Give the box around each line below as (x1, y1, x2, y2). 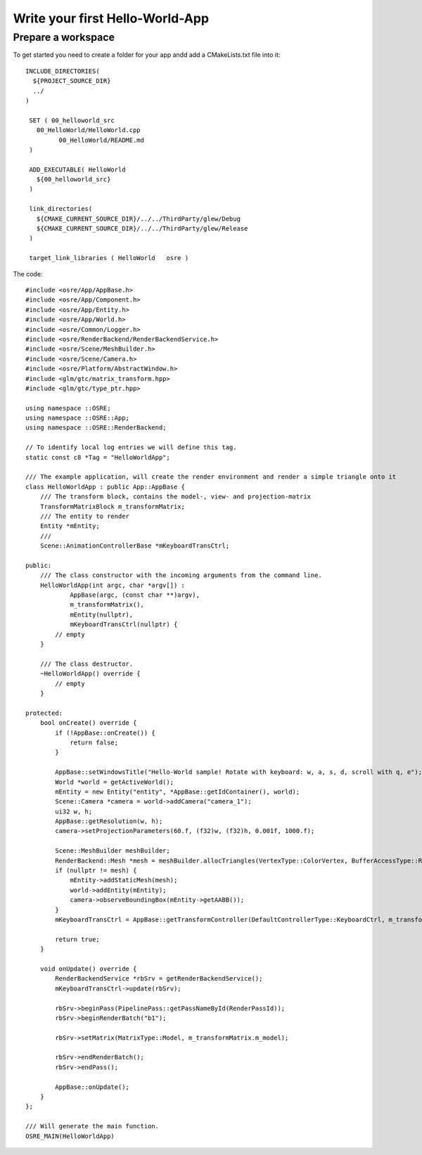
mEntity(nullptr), (70, 610, 134, 619)
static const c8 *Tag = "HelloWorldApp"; (25, 453, 170, 461)
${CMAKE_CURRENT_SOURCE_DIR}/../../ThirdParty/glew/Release (36, 225, 248, 233)
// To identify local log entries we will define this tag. (25, 444, 237, 451)
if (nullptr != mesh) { (55, 867, 137, 875)
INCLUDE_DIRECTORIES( (25, 67, 100, 75)
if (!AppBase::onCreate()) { (55, 728, 156, 737)
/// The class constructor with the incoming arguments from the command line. (39, 572, 323, 579)
